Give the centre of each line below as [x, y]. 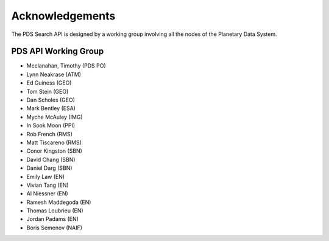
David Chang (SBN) [51, 159]
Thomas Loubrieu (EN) [55, 211]
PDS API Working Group [58, 51]
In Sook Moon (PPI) [51, 125]
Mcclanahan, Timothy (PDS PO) [66, 66]
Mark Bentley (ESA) [51, 108]
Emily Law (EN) [46, 176]
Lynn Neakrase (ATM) [54, 74]
